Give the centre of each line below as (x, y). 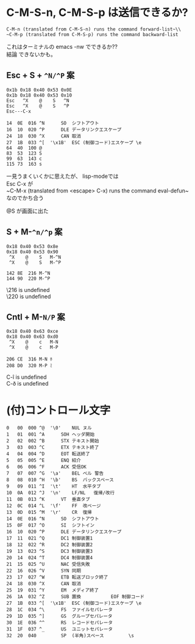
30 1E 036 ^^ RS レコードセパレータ (59, 623)
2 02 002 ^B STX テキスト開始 (53, 441)
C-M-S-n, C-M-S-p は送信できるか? (97, 13)
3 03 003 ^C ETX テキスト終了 (53, 448)
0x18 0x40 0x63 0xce (33, 331)
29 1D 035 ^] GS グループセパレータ (59, 617)
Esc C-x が (20, 183)
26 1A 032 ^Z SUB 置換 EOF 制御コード (76, 597)
